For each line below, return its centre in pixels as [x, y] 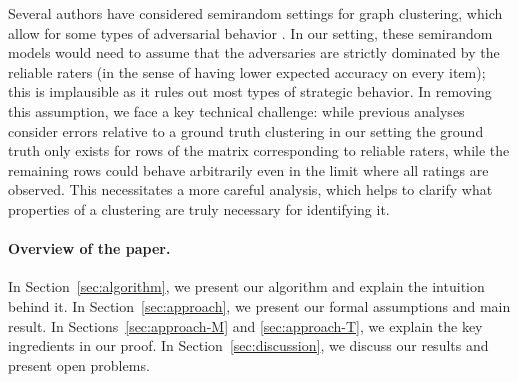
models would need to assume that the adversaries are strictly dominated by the [254, 52]
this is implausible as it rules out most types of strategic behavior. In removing [250, 91]
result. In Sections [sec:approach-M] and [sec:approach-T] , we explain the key [245, 325]
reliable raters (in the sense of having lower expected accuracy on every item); [247, 71]
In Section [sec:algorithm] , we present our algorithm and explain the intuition [246, 286]
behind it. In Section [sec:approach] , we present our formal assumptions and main [259, 305]
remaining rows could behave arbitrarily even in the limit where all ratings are [248, 169]
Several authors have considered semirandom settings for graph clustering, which [255, 13]
